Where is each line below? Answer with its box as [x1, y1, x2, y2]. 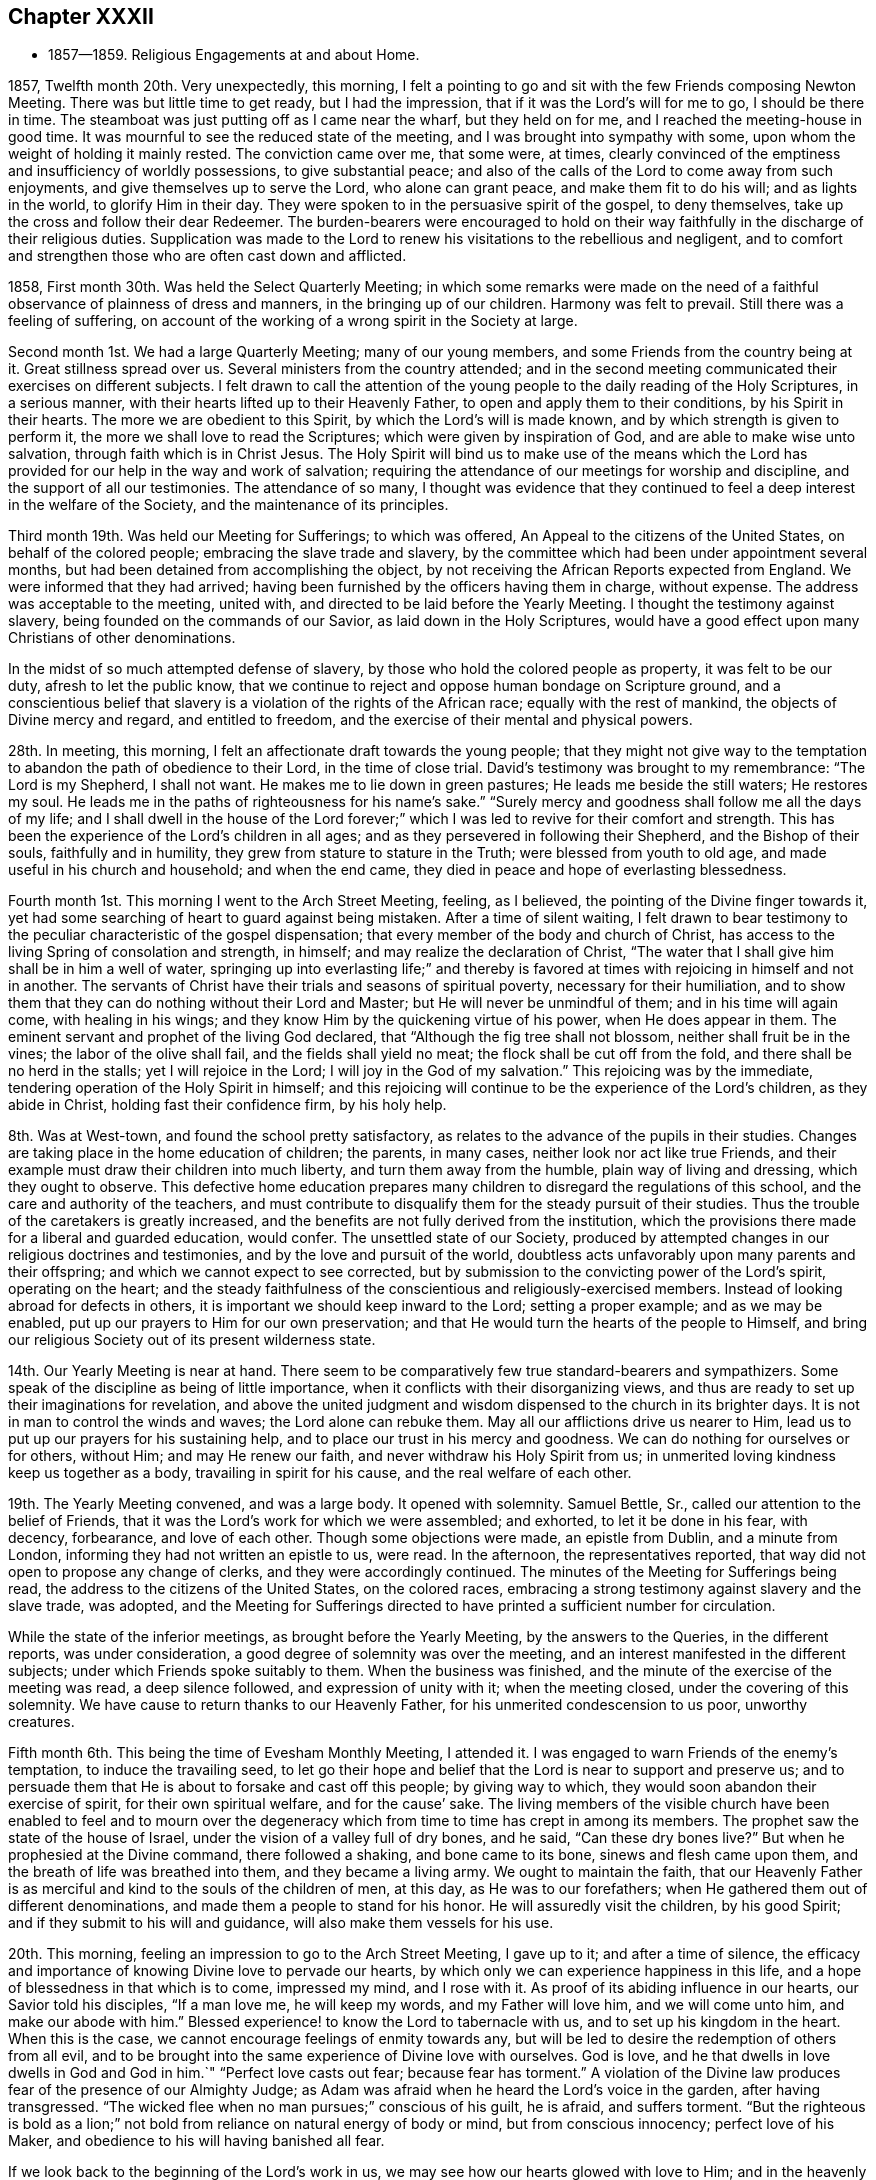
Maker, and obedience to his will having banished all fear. [8, 2132, 385, 2150]
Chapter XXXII [8, 4, 154, 29]
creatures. [8, 1713, 75, 1731]
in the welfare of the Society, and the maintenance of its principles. [8, 496, 449, 514]
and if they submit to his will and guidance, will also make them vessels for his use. [8, 1914, 554, 1932]
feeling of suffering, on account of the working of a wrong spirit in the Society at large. [8, 312, 578, 330]
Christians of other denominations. [8, 629, 236, 647]
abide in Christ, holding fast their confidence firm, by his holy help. [8, 1096, 447, 1114]
